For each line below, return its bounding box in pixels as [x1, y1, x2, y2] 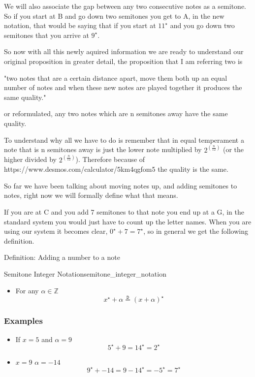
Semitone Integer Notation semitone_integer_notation [4, 268, 166, 279]
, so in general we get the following [143, 226, 248, 236]
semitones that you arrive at [4, 30, 89, 40]
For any [15, 285, 39, 295]
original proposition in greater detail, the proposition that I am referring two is [4, 56, 243, 66]
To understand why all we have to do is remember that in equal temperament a [4, 134, 244, 145]
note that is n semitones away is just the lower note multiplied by [4, 144, 202, 155]
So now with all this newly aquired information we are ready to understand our [4, 46, 244, 57]
